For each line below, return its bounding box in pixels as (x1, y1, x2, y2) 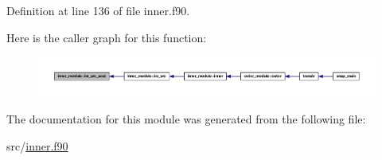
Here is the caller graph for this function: (6, 29, 207, 45)
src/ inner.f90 (6, 137, 68, 154)
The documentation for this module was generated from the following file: (6, 110, 366, 127)
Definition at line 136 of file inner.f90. (6, 2, 190, 18)
